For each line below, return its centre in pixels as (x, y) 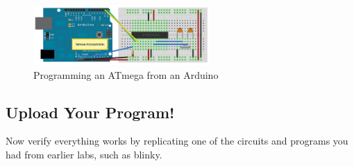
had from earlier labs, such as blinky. (84, 155)
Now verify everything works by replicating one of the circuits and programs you (177, 141)
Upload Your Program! (90, 112)
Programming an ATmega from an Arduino (126, 74)
